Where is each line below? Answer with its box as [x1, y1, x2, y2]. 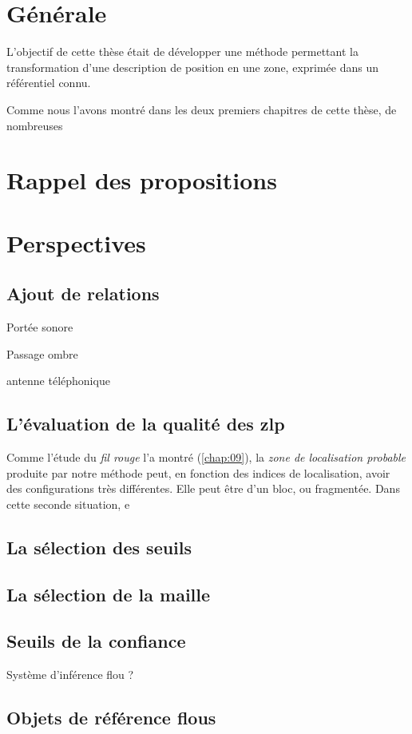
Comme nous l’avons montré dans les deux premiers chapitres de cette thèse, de [6, 101, 397, 117]
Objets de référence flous [6, 705, 216, 730]
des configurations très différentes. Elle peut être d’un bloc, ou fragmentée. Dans [6, 480, 400, 497]
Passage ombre [6, 345, 78, 362]
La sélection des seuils [6, 534, 192, 559]
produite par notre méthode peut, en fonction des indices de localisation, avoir [6, 464, 390, 481]
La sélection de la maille [6, 581, 211, 606]
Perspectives [6, 226, 146, 259]
